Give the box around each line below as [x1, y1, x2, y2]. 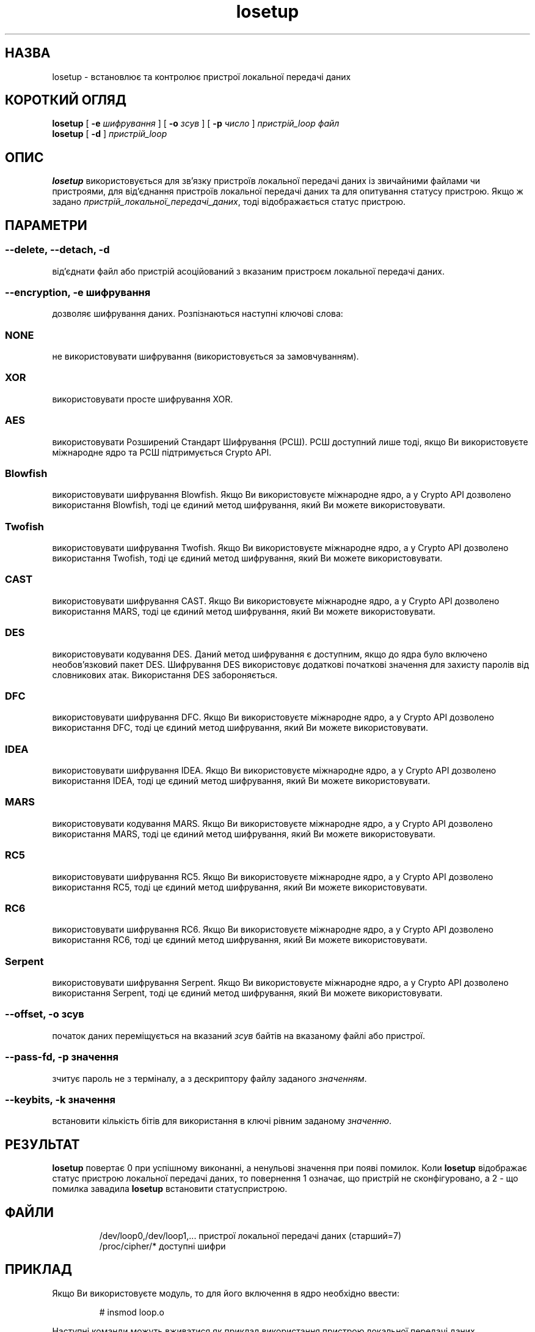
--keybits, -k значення [5, 1093, 115, 1106]
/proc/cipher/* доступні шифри [99, 1240, 226, 1251]
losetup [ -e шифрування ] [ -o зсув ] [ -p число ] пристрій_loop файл [52, 118, 340, 129]
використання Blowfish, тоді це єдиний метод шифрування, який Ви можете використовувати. [52, 500, 445, 511]
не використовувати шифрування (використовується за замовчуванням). [52, 351, 359, 361]
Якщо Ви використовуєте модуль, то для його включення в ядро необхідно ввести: [52, 1287, 399, 1298]
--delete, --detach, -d [5, 243, 110, 256]
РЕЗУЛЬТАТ [5, 1136, 80, 1152]
